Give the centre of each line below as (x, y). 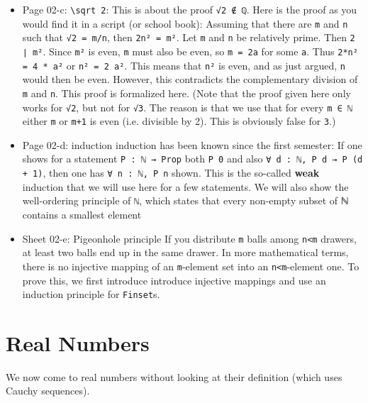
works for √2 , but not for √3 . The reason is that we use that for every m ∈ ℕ (187, 107)
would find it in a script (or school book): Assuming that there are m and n (185, 23)
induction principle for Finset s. (91, 294)
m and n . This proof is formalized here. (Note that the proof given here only (186, 93)
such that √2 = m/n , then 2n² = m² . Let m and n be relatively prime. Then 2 (189, 37)
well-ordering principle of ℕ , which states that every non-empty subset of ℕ (185, 200)
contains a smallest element (82, 214)
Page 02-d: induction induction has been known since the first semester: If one (192, 144)
